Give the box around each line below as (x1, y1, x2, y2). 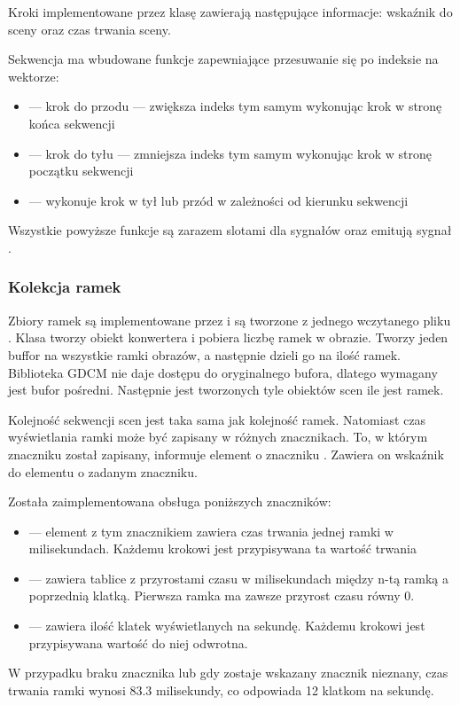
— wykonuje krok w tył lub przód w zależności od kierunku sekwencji (28, 191, 409, 209)
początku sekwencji (28, 161, 134, 180)
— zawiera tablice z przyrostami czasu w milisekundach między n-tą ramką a (28, 568, 449, 587)
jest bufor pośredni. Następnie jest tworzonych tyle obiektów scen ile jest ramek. (8, 380, 444, 399)
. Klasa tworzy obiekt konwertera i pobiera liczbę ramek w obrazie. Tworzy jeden (8, 328, 448, 347)
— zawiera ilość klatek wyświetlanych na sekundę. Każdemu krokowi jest (28, 616, 425, 635)
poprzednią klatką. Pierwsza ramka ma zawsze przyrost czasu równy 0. (28, 586, 415, 605)
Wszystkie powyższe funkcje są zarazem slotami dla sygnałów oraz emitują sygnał (8, 221, 452, 239)
